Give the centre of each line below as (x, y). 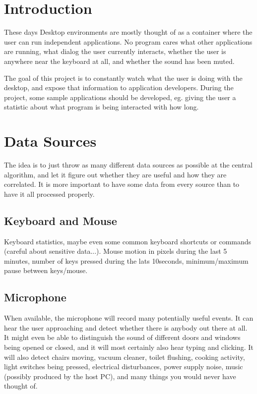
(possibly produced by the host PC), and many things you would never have (120, 376)
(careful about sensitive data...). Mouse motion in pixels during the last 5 (116, 251)
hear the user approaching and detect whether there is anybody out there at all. (126, 327)
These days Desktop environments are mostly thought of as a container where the (128, 32)
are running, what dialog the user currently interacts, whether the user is (115, 51)
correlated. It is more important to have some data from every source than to (122, 184)
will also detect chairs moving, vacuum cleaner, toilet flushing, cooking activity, (125, 357)
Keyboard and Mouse (61, 220)
